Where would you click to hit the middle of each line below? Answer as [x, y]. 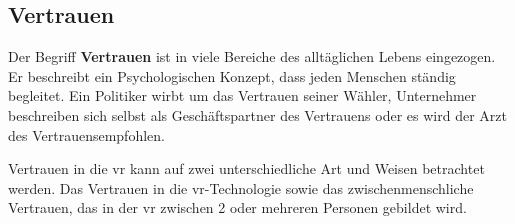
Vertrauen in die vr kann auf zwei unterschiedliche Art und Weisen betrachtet [246, 168]
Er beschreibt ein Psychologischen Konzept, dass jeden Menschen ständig [232, 75]
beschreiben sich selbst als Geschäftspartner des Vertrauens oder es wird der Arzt [257, 114]
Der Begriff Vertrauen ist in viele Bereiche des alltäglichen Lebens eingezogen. [252, 56]
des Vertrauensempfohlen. [86, 134]
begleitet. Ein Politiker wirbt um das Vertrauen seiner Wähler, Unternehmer [242, 95]
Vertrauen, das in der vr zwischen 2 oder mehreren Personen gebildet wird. [237, 207]
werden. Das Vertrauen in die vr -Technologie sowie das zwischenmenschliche [241, 187]
